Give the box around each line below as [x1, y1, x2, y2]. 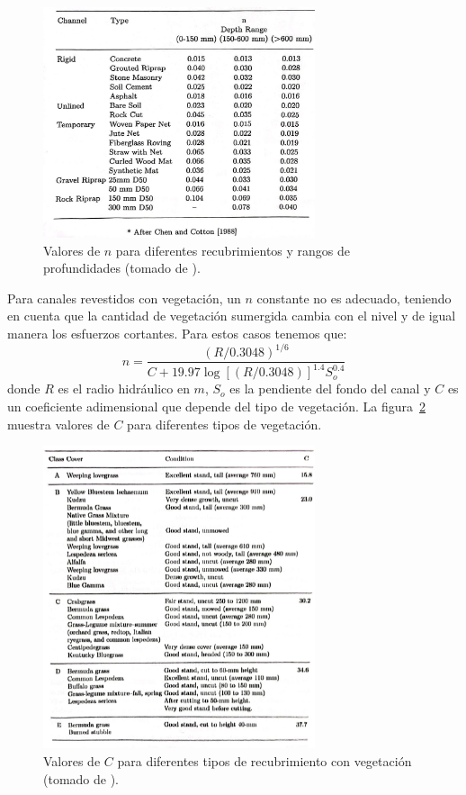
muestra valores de [7, 414, 110, 433]
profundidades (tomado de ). [43, 258, 201, 277]
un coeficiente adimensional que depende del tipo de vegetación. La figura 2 [7, 397, 426, 416]
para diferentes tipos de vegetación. [127, 414, 322, 433]
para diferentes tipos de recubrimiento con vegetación [117, 752, 412, 771]
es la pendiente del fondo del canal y [229, 379, 431, 398]
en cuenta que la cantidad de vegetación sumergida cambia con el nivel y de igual [7, 306, 456, 325]
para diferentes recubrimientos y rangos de [115, 240, 351, 259]
